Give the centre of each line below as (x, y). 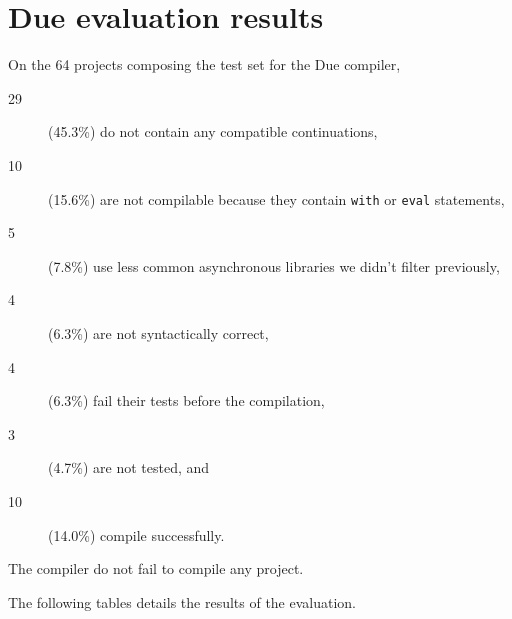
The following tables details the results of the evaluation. (182, 601)
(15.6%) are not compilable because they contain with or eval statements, (276, 198)
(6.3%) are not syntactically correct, (158, 332)
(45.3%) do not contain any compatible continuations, (213, 131)
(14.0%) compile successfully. (136, 534)
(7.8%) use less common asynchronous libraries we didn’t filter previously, (274, 265)
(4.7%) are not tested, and (129, 467)
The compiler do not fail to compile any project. (156, 568)
